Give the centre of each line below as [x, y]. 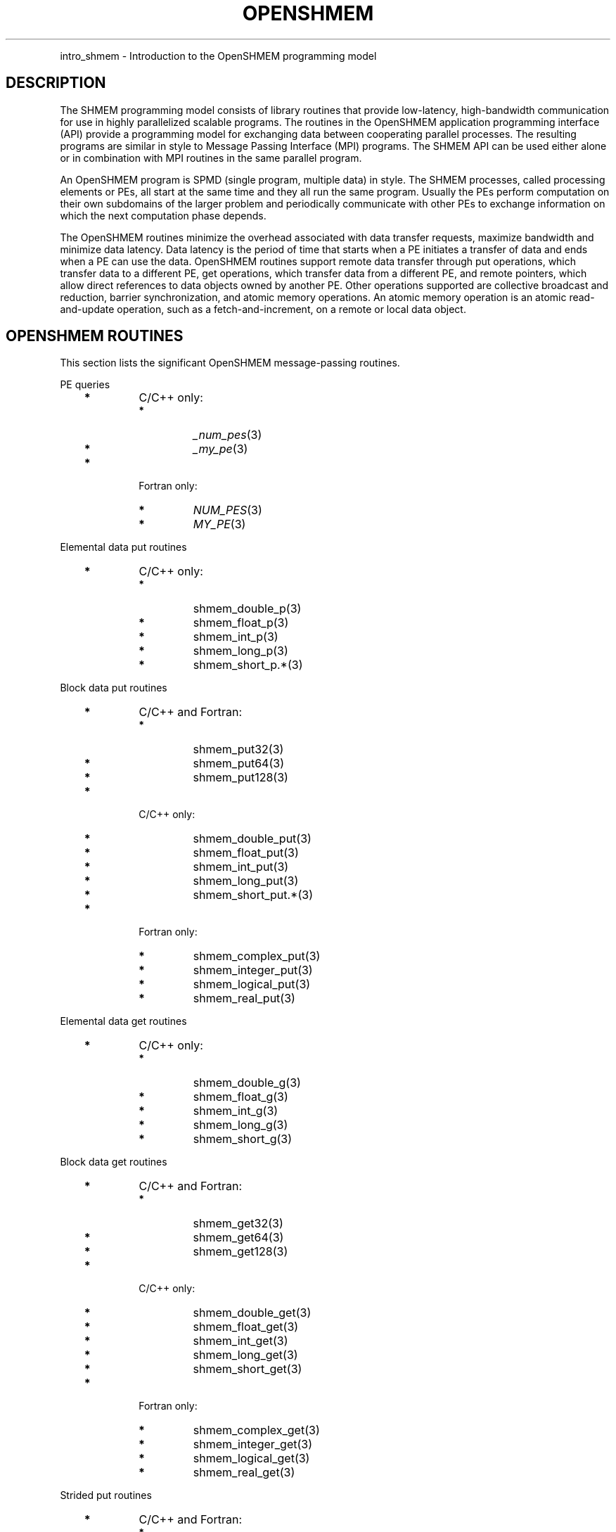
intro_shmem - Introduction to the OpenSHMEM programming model [218, 56]
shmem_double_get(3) [252, 1313]
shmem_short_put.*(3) [253, 895]
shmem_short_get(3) [248, 1369]
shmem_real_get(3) [244, 1473]
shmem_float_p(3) [241, 623]
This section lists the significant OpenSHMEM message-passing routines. [230, 363]
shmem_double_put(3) [252, 839]
